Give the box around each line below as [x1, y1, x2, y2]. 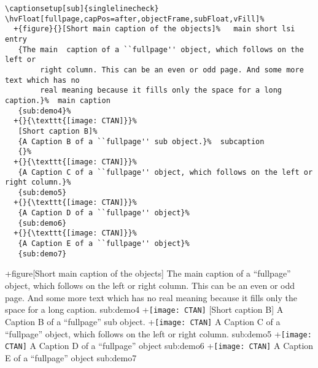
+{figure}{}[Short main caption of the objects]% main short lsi [14, 25, 295, 34]
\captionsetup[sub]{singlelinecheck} [5, 4, 159, 13]
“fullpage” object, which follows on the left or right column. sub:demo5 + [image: [5, 327, 312, 340]
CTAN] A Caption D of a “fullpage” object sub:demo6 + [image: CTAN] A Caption [5, 339, 314, 352]
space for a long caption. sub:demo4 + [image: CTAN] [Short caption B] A [5, 303, 284, 316]
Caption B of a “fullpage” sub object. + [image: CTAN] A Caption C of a [5, 315, 281, 328]
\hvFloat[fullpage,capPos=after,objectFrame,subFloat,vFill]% [5, 14, 265, 23]
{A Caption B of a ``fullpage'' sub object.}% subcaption [18, 137, 265, 146]
